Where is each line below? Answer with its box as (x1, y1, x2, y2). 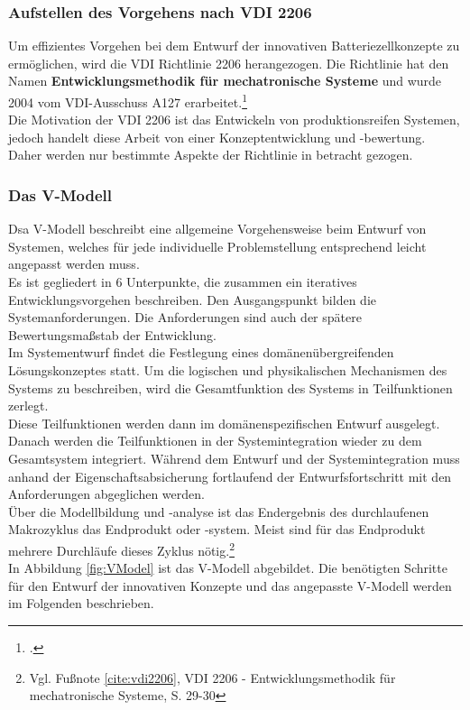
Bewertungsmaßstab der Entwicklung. (8, 325, 217, 344)
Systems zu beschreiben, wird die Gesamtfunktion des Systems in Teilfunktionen (8, 378, 453, 397)
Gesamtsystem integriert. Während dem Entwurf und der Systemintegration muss (8, 448, 460, 467)
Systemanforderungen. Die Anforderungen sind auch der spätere (8, 308, 362, 327)
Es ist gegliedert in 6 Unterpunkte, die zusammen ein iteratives (8, 272, 357, 291)
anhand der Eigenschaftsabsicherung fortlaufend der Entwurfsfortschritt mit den (8, 466, 452, 485)
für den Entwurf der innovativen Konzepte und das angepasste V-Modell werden (8, 576, 452, 595)
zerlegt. (8, 396, 49, 415)
